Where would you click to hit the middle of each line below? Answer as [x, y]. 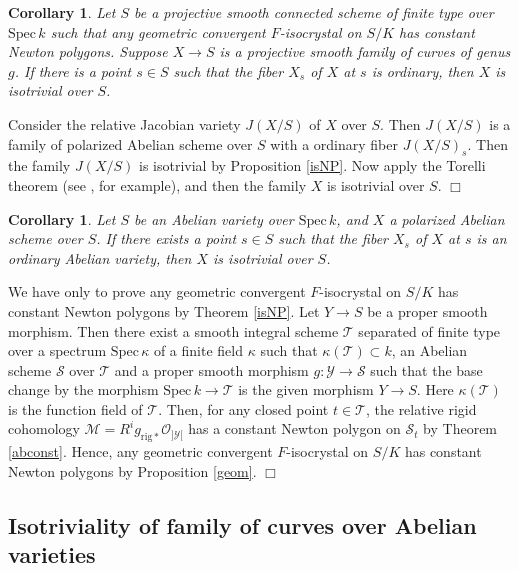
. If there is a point [73, 70]
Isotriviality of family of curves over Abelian [242, 524]
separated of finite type [429, 330]
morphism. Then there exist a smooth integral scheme [173, 330]
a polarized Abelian [447, 218]
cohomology [44, 428]
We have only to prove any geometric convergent [157, 291]
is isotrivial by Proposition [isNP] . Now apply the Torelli [312, 165]
